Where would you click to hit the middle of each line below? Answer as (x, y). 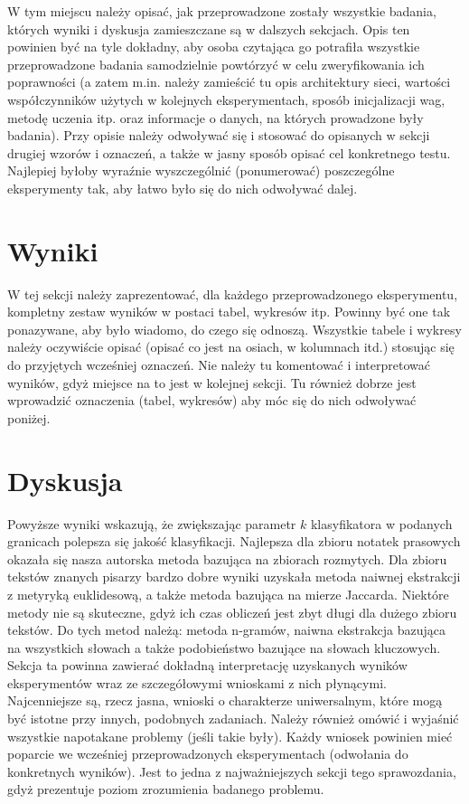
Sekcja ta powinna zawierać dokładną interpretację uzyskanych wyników (207, 665)
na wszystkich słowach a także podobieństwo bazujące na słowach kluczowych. (224, 647)
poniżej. (29, 417)
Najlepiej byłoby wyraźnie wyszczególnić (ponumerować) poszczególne (201, 170)
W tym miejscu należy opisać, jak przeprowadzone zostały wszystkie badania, (222, 11)
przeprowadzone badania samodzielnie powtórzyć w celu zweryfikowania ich (216, 64)
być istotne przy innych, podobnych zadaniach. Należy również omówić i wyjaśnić (233, 719)
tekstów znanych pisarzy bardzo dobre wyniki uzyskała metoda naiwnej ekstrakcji (234, 577)
